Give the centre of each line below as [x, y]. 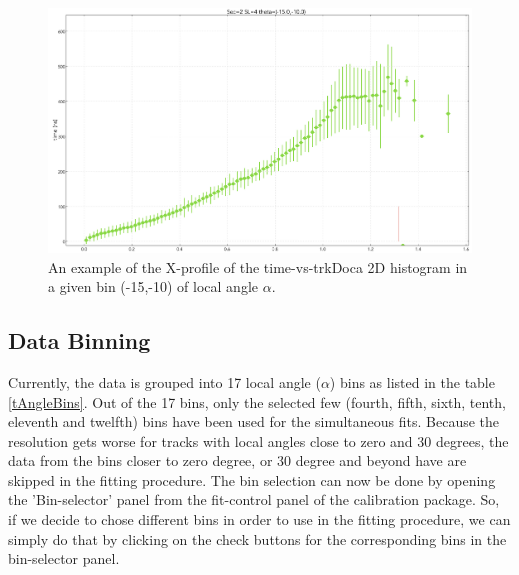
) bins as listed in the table [412, 381]
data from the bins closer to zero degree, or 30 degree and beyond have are [237, 460]
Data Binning [79, 340]
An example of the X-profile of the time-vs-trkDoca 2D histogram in [258, 266]
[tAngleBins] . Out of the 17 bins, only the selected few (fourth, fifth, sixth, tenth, [257, 401]
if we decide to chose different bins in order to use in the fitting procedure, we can [259, 519]
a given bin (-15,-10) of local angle [153, 286]
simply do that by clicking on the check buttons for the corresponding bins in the [257, 538]
